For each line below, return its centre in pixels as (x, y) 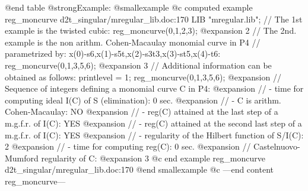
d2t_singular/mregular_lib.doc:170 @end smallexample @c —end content (139, 169)
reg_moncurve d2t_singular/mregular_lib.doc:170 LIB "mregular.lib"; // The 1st (154, 19)
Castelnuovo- (277, 146)
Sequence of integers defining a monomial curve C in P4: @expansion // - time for (154, 88)
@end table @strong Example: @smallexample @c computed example (129, 7)
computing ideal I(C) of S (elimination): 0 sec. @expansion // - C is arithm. (143, 100)
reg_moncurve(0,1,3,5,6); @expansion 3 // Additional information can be (138, 65)
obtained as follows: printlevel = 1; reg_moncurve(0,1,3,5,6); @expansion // (143, 77)
